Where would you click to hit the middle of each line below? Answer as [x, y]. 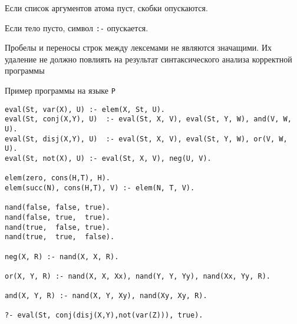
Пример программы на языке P [60, 90]
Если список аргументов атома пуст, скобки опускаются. [106, 8]
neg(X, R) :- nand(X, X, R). [62, 257]
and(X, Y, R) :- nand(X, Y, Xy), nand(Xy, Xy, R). [106, 296]
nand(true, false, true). [57, 227]
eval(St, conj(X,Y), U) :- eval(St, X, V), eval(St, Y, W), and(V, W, [148, 119]
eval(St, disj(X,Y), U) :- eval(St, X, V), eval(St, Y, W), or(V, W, [146, 139]
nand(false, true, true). [57, 217]
